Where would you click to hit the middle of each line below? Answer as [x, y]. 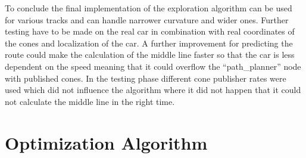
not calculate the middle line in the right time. [90, 101]
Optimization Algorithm [106, 142]
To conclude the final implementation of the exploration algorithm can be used [149, 8]
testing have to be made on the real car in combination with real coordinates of [150, 31]
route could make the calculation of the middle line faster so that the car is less [150, 55]
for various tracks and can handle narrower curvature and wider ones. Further [147, 19]
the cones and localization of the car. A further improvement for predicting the [149, 43]
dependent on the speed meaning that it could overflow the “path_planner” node [153, 66]
